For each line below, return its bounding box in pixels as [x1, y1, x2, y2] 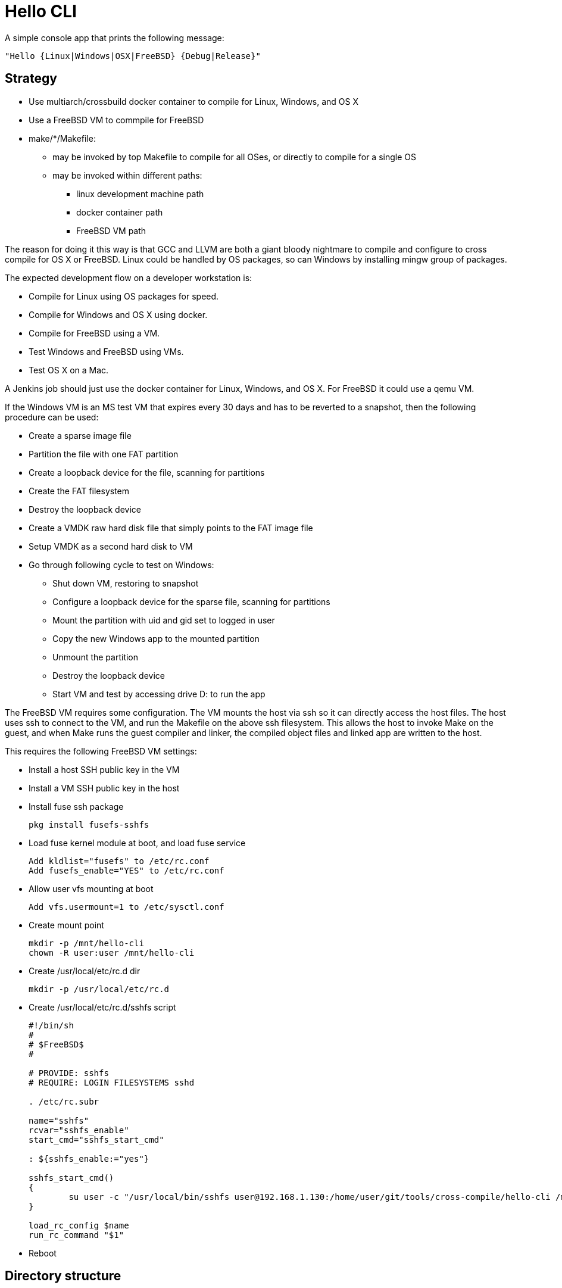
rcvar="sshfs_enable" [29, 1125, 129, 1135]
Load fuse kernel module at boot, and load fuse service [29, 837, 246, 848]
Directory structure [5, 1268, 121, 1284]
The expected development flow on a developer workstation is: [5, 272, 252, 283]
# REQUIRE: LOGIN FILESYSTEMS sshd [29, 1077, 195, 1087]
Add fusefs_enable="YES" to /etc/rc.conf [29, 865, 224, 875]
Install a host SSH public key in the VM [29, 764, 180, 775]
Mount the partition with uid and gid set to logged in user [52, 615, 275, 625]
